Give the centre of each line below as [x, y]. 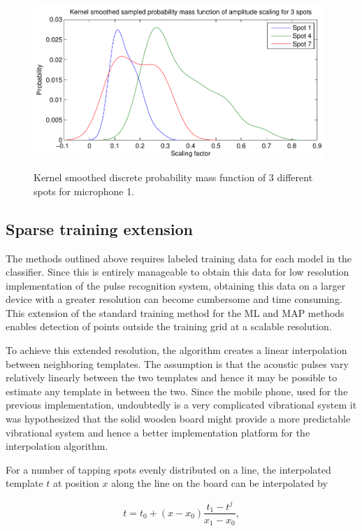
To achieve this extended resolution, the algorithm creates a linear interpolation [176, 350]
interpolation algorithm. [57, 446]
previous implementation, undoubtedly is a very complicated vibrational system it [181, 405]
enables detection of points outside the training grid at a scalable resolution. [169, 326]
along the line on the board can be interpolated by [219, 483]
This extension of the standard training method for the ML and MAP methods [175, 312]
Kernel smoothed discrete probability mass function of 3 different [173, 177]
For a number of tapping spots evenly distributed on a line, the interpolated [168, 469]
